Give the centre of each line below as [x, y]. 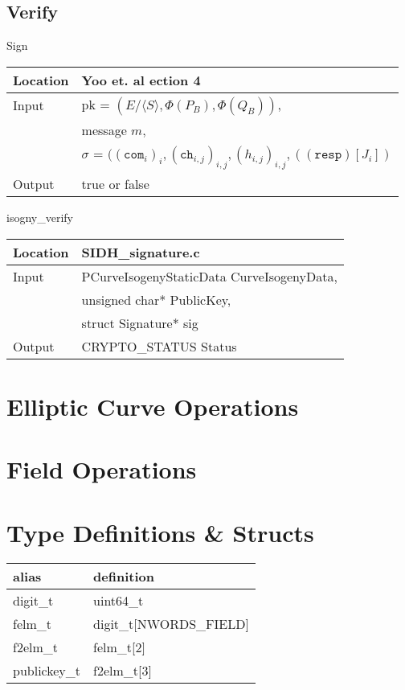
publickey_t [47, 671]
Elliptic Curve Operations [153, 406]
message [104, 129]
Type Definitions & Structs [160, 532]
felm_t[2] [119, 647]
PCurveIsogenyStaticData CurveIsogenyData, [209, 276]
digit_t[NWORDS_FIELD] [171, 624]
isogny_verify [40, 217]
